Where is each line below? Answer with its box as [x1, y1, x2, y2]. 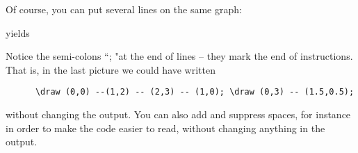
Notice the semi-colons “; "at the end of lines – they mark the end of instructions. [6, 49, 353, 63]
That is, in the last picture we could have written [6, 62, 215, 76]
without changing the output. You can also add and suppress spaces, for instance [6, 107, 351, 122]
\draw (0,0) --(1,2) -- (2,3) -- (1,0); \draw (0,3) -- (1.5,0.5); [35, 87, 355, 97]
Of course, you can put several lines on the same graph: [6, 2, 242, 16]
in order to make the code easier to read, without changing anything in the [6, 120, 325, 135]
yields [6, 25, 30, 40]
